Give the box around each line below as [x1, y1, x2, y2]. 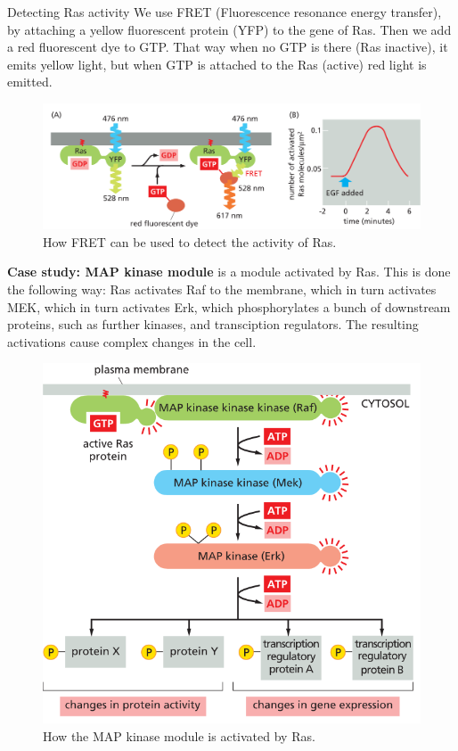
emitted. [7, 72, 53, 91]
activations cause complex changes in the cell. [7, 332, 257, 351]
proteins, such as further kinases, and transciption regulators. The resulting [7, 315, 419, 334]
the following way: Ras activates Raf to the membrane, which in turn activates [7, 279, 437, 298]
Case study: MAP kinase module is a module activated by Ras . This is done [7, 262, 451, 281]
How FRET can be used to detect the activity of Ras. [43, 232, 337, 251]
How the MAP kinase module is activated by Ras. [43, 726, 315, 745]
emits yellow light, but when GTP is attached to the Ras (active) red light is [7, 54, 427, 73]
